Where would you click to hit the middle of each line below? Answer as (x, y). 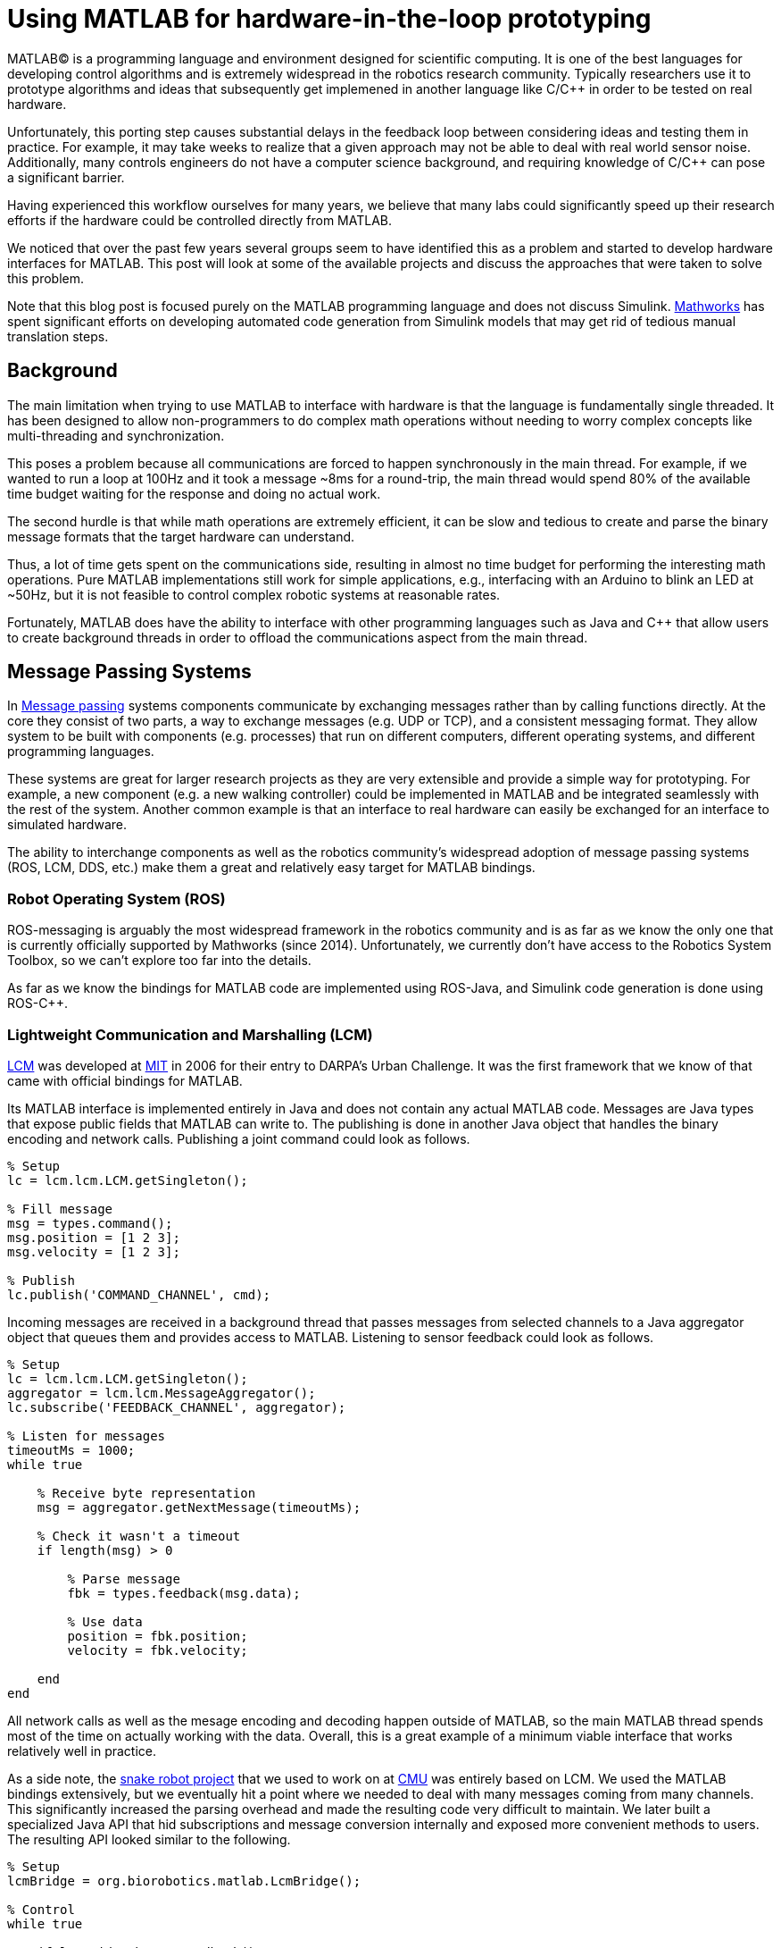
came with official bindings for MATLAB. (125, 1080)
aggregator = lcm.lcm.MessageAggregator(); (162, 1393)
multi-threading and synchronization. (116, 435)
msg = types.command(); (90, 1223)
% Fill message (60, 1209)
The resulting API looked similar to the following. (149, 1839)
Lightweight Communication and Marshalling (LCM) (190, 1034)
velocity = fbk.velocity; (158, 1650)
